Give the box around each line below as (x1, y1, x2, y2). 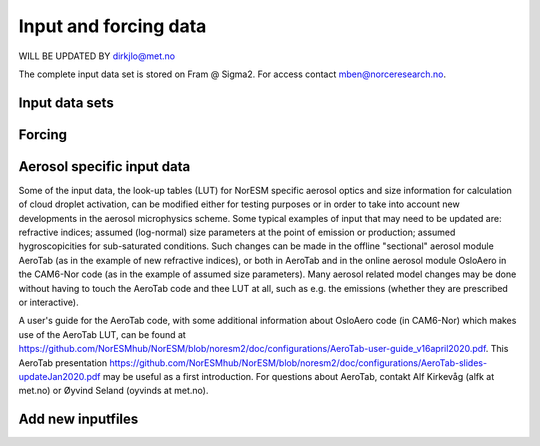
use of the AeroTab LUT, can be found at (18, 328, 187, 340)
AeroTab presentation (18, 356, 108, 369)
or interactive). (18, 296, 79, 308)
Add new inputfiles (18, 411, 139, 428)
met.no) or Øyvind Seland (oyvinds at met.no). (18, 385, 209, 397)
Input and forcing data (18, 15, 207, 37)
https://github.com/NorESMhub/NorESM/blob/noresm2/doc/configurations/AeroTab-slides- (109, 356, 488, 369)
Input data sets (18, 94, 114, 111)
